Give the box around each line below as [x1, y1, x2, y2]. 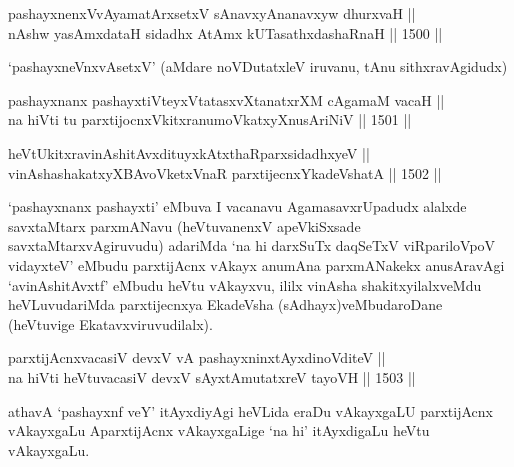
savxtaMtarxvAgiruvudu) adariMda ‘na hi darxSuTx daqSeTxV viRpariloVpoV [8, 235, 496, 256]
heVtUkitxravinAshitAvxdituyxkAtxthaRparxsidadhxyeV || [8, 142, 370, 163]
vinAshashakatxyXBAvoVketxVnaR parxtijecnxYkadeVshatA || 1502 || [8, 162, 442, 183]
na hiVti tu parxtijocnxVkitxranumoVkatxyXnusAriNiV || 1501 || [8, 109, 412, 130]
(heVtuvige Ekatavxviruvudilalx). [8, 313, 213, 334]
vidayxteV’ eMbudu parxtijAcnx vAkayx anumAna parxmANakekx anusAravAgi [8, 254, 505, 275]
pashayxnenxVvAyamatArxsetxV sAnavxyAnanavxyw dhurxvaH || [8, 3, 416, 23]
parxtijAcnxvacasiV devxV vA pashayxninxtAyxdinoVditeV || [8, 347, 386, 368]
